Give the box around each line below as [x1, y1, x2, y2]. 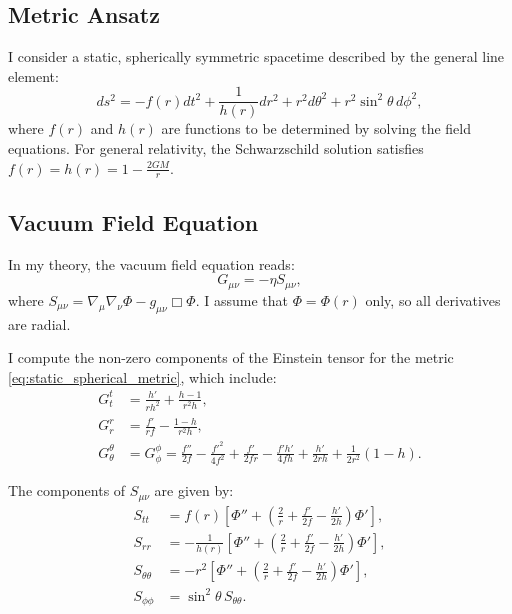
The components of [8, 480, 126, 501]
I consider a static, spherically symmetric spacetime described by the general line [8, 46, 505, 67]
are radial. [8, 313, 71, 334]
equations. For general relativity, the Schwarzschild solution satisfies [8, 138, 424, 159]
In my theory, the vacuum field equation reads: [8, 253, 295, 274]
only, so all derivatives [365, 289, 501, 310]
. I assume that [195, 289, 288, 310]
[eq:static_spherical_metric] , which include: [8, 366, 277, 387]
